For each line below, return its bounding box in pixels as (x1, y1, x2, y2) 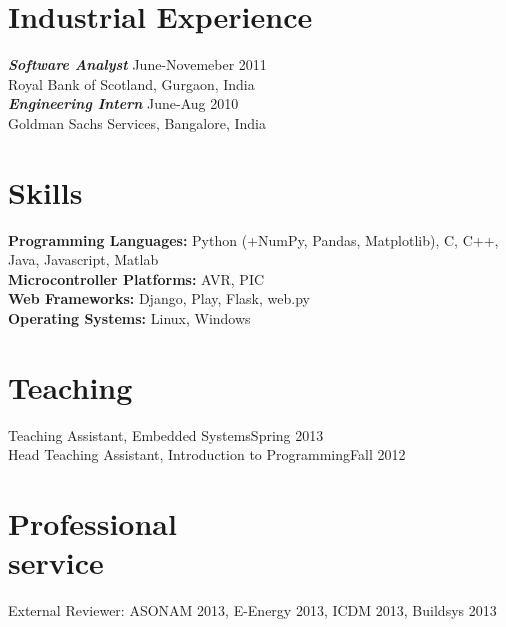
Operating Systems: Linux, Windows (8, 308, 251, 328)
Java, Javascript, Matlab (8, 249, 159, 270)
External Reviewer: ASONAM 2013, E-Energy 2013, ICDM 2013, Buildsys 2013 (8, 600, 497, 621)
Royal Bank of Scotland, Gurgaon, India (8, 73, 255, 94)
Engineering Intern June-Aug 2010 (8, 93, 239, 114)
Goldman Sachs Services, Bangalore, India (8, 112, 266, 133)
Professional (8, 503, 177, 544)
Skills (8, 171, 83, 212)
